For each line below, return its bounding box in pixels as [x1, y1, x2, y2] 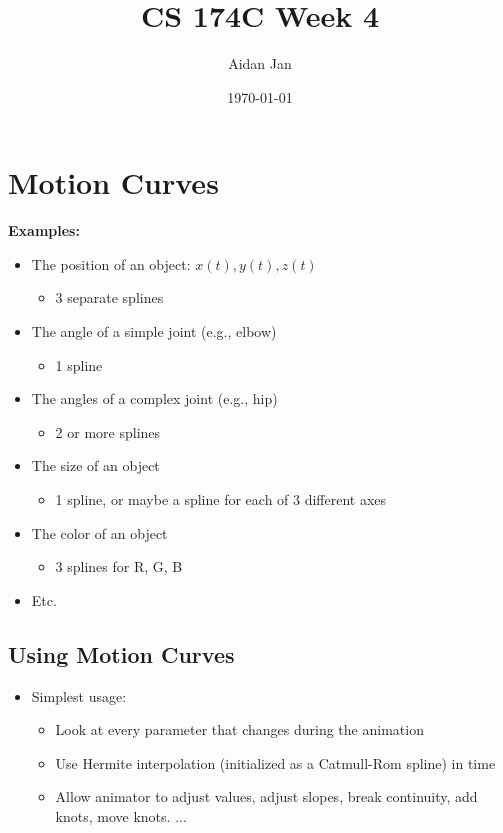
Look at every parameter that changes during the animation [55, 719, 424, 740]
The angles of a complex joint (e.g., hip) [31, 388, 278, 409]
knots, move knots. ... [55, 805, 187, 826]
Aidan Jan [228, 53, 292, 74]
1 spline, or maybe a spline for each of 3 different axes [55, 489, 387, 509]
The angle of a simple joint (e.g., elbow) [31, 321, 277, 342]
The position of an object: [31, 253, 191, 274]
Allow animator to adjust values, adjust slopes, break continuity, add [55, 786, 478, 807]
